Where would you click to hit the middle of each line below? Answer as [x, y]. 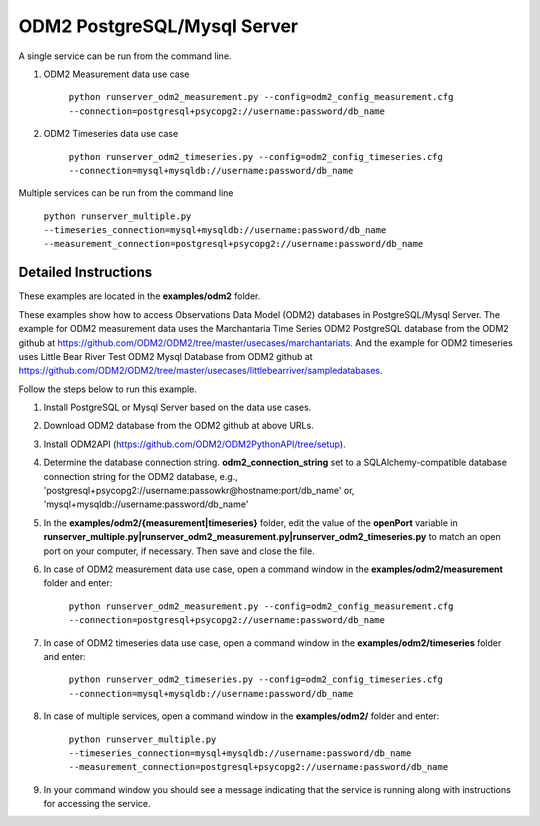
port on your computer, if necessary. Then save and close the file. [179, 551]
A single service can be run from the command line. [125, 56]
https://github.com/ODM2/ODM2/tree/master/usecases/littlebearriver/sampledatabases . [201, 371]
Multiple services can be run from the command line [126, 193]
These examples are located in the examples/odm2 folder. [139, 296]
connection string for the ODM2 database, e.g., [141, 476]
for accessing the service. [97, 804]
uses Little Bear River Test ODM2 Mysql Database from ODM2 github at [166, 356]
